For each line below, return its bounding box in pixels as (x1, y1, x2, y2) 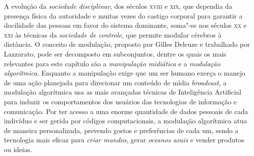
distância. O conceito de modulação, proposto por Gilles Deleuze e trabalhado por (4, 39, 250, 49)
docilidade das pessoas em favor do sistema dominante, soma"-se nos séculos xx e (4, 20, 247, 30)
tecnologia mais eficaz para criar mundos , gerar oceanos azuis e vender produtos (4, 135, 245, 145)
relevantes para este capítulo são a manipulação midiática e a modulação (4, 58, 221, 68)
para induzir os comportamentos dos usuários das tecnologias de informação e (4, 96, 237, 106)
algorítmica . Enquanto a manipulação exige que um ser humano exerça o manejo (4, 68, 246, 78)
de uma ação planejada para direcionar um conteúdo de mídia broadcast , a (4, 77, 227, 87)
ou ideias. (4, 144, 32, 154)
